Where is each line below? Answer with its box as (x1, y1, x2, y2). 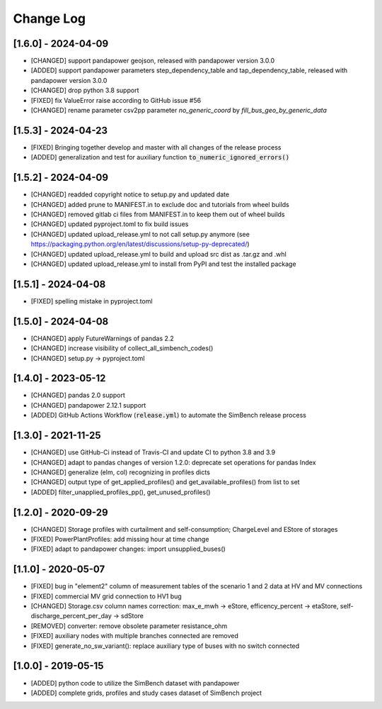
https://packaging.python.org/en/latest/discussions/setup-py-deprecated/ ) (30, 240, 250, 248)
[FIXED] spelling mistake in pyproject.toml (30, 296, 153, 305)
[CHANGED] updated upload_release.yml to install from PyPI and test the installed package (30, 259, 296, 268)
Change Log (13, 11, 86, 26)
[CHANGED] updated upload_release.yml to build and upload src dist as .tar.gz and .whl (30, 250, 286, 258)
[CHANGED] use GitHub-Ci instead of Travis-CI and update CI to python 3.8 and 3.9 (30, 448, 276, 457)
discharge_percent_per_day (30, 612, 112, 620)
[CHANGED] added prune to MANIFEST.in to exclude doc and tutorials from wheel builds (30, 200, 290, 208)
